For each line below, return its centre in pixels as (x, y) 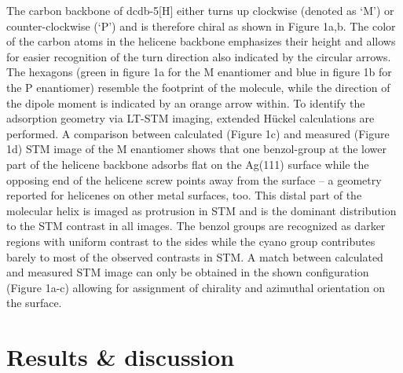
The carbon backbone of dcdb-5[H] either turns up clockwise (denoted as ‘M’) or (200, 10)
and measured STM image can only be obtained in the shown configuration (188, 272)
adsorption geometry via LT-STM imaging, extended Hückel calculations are (191, 118)
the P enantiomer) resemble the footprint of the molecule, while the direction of (198, 87)
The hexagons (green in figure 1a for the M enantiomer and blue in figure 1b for (199, 72)
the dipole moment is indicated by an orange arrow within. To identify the (186, 102)
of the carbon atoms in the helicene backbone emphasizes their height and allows (201, 41)
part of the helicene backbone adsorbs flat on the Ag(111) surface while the (188, 164)
